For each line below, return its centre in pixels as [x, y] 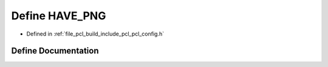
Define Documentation [55, 51]
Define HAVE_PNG [59, 16]
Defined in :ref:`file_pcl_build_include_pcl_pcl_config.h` [95, 34]
